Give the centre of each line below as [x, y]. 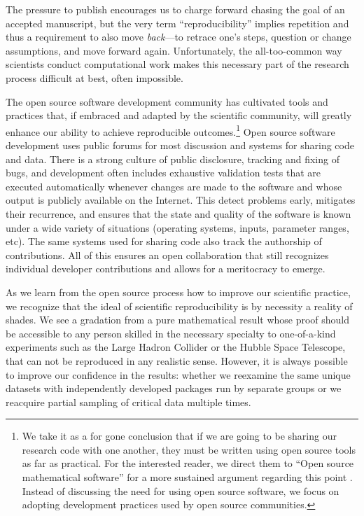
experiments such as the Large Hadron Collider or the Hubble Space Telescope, [176, 347]
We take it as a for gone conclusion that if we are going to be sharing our [179, 436]
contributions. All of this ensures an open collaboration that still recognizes [167, 254]
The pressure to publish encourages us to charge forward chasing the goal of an [175, 9]
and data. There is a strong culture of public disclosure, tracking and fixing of [173, 159]
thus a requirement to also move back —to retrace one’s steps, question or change [178, 37]
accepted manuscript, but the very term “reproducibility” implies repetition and [177, 23]
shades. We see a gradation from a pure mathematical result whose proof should [178, 320]
